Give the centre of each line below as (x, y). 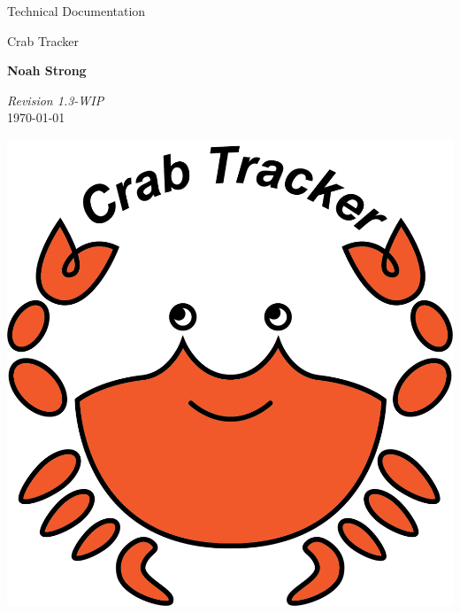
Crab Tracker (43, 40)
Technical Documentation (77, 11)
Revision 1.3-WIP (56, 100)
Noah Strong (47, 70)
